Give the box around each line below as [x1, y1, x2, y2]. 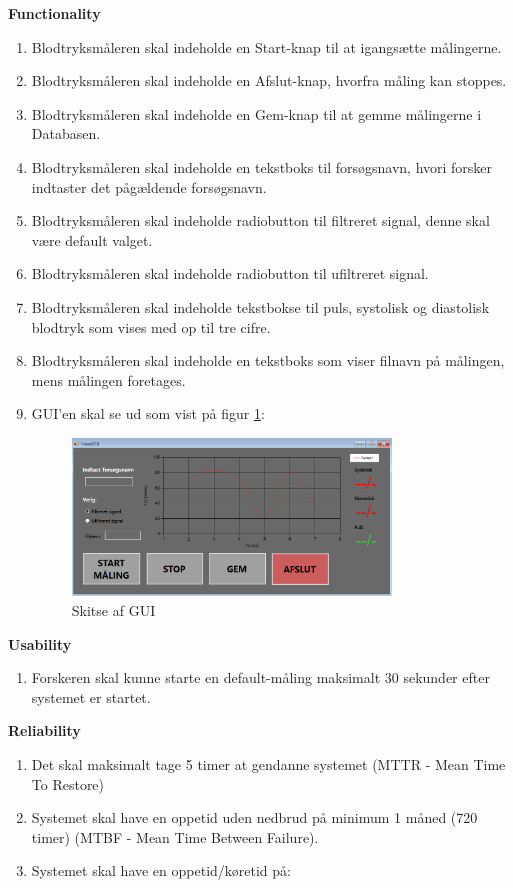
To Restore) [31, 773, 105, 794]
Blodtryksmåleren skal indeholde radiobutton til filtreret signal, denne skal [31, 210, 490, 231]
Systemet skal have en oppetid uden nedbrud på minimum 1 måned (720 [31, 807, 478, 828]
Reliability [8, 720, 81, 741]
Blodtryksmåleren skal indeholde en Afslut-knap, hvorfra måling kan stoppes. [31, 70, 507, 91]
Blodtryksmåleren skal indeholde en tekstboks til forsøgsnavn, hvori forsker [31, 156, 493, 177]
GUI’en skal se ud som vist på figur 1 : [31, 403, 265, 424]
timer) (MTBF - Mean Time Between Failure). [31, 826, 319, 847]
